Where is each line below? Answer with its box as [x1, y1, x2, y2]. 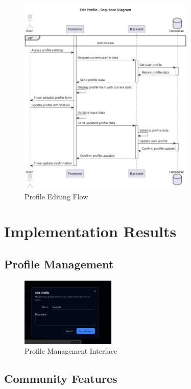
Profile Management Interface [25, 346, 117, 356]
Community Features [4, 371, 117, 386]
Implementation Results [4, 221, 177, 242]
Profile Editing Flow [25, 191, 88, 201]
